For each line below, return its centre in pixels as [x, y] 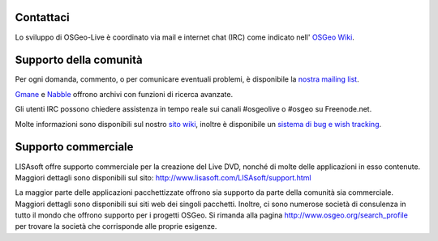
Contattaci [42, 17]
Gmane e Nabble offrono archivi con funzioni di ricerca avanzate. [124, 94]
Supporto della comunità [79, 60]
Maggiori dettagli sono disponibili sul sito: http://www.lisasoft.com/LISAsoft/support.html [163, 177]
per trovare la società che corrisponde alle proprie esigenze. [116, 226]
